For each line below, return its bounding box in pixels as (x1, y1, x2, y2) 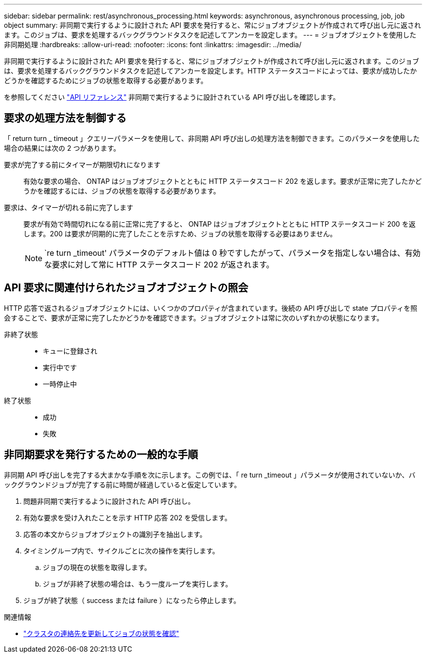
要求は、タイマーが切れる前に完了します (4, 203, 133, 212)
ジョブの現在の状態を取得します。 (43, 563, 151, 571)
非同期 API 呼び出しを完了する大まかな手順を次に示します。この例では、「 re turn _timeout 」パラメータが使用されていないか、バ (4, 470, 416, 479)
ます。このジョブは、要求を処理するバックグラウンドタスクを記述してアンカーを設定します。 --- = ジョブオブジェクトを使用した (4, 31, 417, 39)
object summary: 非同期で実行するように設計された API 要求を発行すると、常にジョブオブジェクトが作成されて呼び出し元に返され (4, 21, 421, 29)
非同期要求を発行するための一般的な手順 (4, 448, 198, 461)
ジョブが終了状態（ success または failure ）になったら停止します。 (23, 596, 241, 604)
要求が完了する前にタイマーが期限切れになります (4, 160, 160, 169)
